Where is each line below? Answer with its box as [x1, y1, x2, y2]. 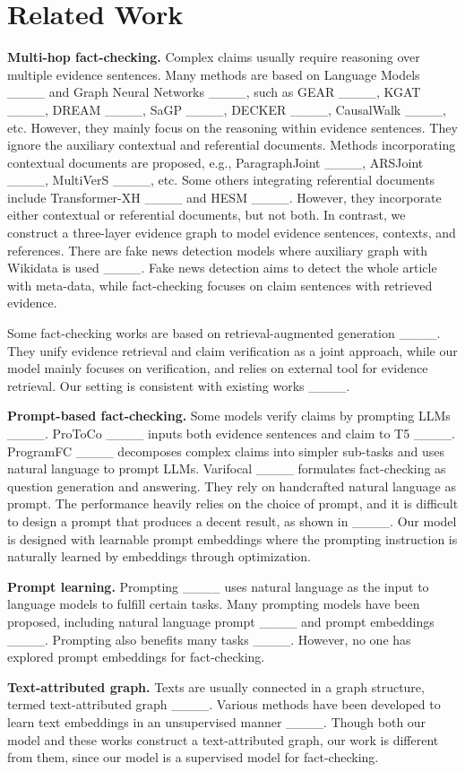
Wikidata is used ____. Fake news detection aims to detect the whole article [7, 258, 437, 277]
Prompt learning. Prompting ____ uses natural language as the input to [7, 577, 429, 595]
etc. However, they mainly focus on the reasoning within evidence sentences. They [7, 117, 458, 136]
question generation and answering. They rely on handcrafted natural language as [7, 476, 456, 495]
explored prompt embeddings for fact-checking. [7, 647, 265, 666]
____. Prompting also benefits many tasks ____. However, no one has [7, 629, 411, 648]
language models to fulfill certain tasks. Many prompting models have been [7, 594, 420, 613]
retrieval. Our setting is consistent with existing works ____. [7, 376, 350, 395]
